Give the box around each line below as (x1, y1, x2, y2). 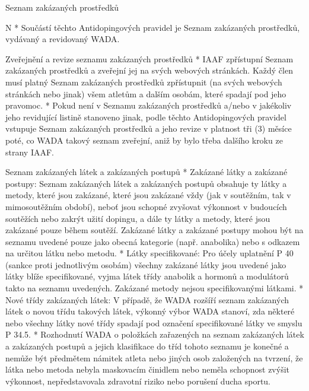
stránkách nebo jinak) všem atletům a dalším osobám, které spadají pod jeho (5, 87, 286, 100)
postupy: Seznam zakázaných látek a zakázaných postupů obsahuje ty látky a (5, 177, 287, 189)
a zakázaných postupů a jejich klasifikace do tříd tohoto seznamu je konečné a (5, 340, 289, 352)
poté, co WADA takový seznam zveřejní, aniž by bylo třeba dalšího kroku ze (5, 133, 283, 146)
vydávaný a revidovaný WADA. (5, 33, 120, 45)
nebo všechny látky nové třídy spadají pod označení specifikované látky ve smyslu (5, 316, 302, 329)
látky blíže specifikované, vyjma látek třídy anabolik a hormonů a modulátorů (5, 270, 289, 282)
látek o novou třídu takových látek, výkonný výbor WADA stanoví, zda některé (5, 305, 295, 317)
